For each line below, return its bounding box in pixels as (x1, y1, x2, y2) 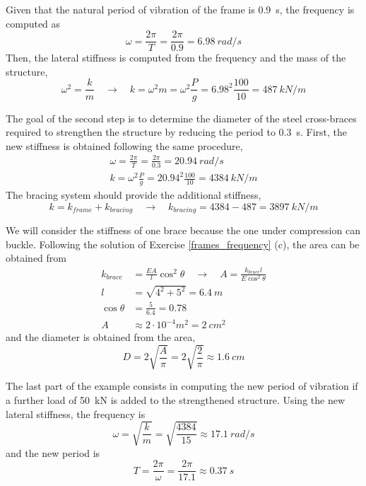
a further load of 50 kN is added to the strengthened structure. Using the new (6, 392, 346, 407)
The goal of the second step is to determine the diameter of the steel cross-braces (6, 110, 357, 125)
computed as (6, 16, 61, 30)
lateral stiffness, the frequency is (6, 406, 146, 421)
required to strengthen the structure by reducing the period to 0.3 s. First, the (6, 125, 348, 139)
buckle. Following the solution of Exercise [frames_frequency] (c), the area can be (6, 236, 360, 251)
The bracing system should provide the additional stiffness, (6, 187, 261, 202)
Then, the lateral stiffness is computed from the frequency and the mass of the (6, 50, 346, 65)
